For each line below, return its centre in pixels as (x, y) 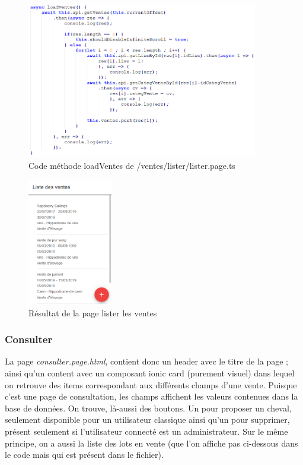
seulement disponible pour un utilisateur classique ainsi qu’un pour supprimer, (147, 420)
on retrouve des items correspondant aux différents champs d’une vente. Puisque (151, 384)
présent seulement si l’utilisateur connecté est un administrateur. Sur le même (146, 431)
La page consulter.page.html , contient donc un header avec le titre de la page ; (146, 361)
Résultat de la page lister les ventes (93, 312)
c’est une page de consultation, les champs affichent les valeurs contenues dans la (151, 396)
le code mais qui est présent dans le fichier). (84, 455)
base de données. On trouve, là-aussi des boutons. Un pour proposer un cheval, (148, 408)
